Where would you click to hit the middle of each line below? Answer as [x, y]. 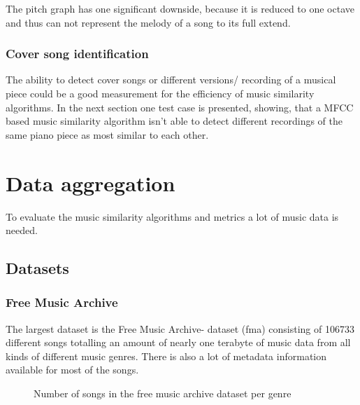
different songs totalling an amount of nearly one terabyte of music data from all [178, 342]
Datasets [37, 268]
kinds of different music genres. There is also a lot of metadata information [166, 356]
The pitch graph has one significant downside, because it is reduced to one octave [180, 8]
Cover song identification [77, 54]
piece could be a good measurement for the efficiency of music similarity [160, 93]
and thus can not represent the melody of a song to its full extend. [148, 22]
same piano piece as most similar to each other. [107, 134]
